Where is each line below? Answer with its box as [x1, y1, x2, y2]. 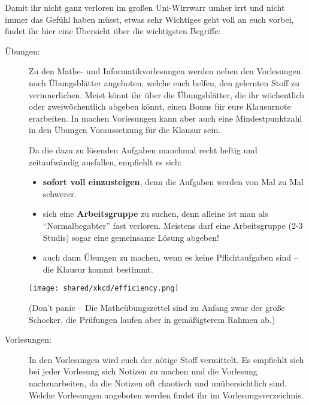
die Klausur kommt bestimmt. [43, 262, 153, 275]
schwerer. [43, 187, 77, 200]
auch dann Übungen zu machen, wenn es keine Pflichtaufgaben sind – [43, 251, 298, 264]
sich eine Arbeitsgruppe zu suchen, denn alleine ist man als [43, 207, 268, 220]
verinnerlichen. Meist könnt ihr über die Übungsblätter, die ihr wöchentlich [29, 88, 305, 101]
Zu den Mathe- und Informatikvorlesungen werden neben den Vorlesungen [29, 65, 301, 77]
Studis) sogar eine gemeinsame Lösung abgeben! [43, 231, 219, 243]
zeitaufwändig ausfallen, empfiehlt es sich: [29, 155, 182, 168]
